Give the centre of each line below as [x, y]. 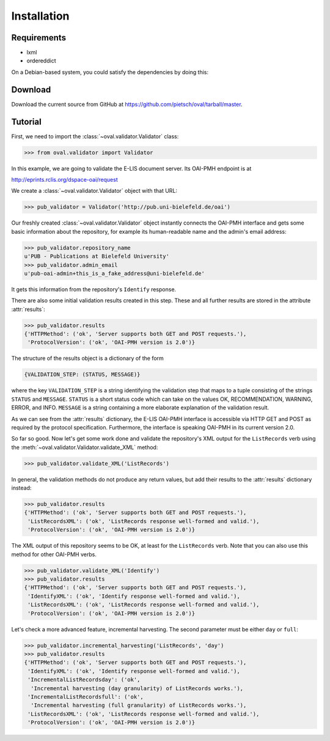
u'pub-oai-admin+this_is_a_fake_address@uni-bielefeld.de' [114, 273]
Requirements [39, 38]
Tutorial [27, 121]
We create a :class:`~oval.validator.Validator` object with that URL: [94, 191]
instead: [21, 488]
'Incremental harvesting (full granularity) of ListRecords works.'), [139, 706]
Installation [40, 16]
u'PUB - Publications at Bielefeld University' [97, 256]
